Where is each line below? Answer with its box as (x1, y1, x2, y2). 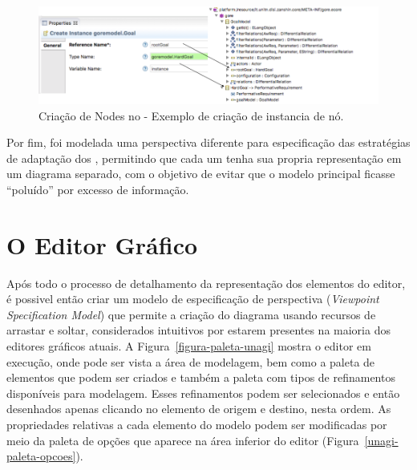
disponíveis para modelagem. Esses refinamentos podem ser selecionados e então (6, 384, 400, 401)
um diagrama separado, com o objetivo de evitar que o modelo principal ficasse (6, 165, 395, 182)
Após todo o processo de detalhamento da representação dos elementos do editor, (6, 274, 406, 291)
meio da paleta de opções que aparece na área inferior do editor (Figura (6, 432, 359, 448)
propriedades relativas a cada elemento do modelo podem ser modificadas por (6, 416, 387, 433)
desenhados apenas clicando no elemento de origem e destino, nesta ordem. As (6, 400, 391, 417)
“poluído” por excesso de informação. (6, 180, 189, 197)
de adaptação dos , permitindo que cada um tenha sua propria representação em (6, 149, 402, 166)
